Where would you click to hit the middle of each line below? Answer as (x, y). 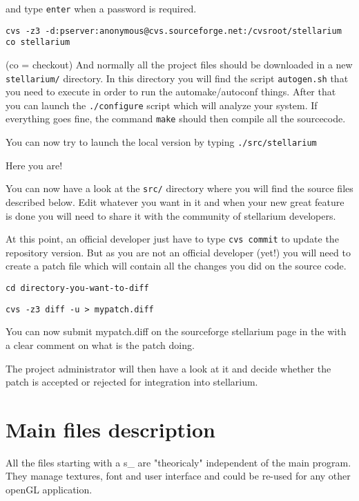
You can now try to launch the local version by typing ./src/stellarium (161, 142)
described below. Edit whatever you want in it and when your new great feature (175, 202)
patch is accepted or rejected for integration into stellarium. (132, 382)
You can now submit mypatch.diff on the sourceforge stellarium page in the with (176, 331)
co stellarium (38, 42)
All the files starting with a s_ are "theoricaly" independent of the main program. (178, 462)
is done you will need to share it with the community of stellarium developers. (171, 215)
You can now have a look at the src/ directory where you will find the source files (179, 188)
